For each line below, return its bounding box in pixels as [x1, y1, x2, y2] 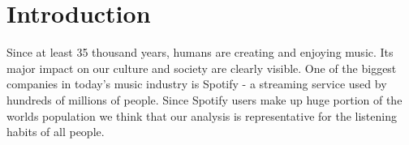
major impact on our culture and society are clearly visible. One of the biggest [6, 59, 397, 76]
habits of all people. [6, 123, 105, 140]
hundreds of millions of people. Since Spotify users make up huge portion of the [6, 91, 403, 108]
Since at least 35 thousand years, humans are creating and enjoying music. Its [6, 44, 394, 61]
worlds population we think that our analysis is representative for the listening [6, 107, 397, 124]
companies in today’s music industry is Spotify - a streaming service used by [6, 75, 387, 92]
